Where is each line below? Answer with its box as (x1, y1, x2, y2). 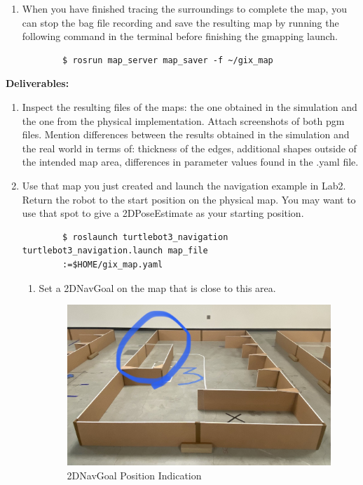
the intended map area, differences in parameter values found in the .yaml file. (22, 154, 359, 169)
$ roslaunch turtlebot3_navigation (62, 232, 228, 242)
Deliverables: (6, 76, 69, 91)
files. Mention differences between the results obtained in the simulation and (22, 127, 350, 142)
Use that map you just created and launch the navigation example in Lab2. (22, 178, 346, 192)
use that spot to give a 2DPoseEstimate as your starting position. (22, 206, 304, 220)
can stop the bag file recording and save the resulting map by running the (22, 15, 339, 29)
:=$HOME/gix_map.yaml (62, 259, 163, 270)
